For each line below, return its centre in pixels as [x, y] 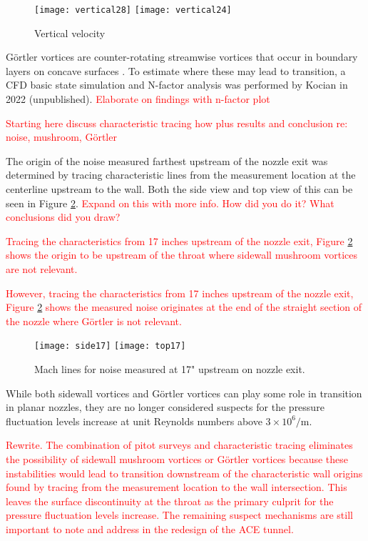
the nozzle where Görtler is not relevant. [94, 321]
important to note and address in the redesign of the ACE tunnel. [150, 528]
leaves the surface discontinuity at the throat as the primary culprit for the [170, 501]
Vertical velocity [70, 33]
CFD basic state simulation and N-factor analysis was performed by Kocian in [177, 85]
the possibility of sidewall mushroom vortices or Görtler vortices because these [177, 458]
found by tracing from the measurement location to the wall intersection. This [177, 487]
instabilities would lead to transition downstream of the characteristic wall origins [184, 473]
